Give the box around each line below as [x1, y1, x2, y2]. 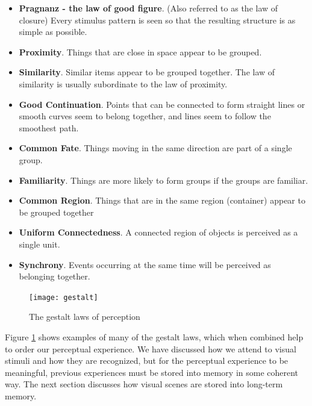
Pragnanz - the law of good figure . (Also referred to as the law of [19, 2, 278, 14]
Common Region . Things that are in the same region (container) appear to [19, 194, 305, 207]
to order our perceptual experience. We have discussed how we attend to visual [5, 342, 296, 355]
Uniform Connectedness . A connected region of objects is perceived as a [19, 226, 298, 239]
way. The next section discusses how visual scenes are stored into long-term [5, 378, 283, 390]
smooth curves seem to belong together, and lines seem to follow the [19, 110, 271, 122]
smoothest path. [19, 121, 79, 134]
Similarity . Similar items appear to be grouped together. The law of [19, 66, 275, 78]
